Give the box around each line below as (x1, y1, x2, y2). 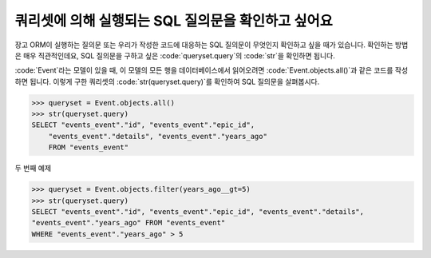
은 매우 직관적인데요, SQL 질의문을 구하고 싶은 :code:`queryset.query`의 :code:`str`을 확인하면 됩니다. (14, 50, 335, 60)
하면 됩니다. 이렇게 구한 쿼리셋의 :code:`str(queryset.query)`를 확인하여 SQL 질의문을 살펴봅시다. (14, 77, 320, 86)
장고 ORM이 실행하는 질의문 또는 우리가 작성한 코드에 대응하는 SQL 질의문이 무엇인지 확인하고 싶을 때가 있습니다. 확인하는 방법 (14, 40, 409, 50)
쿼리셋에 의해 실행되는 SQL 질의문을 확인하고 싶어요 (14, 12, 333, 30)
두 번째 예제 (14, 164, 52, 173)
